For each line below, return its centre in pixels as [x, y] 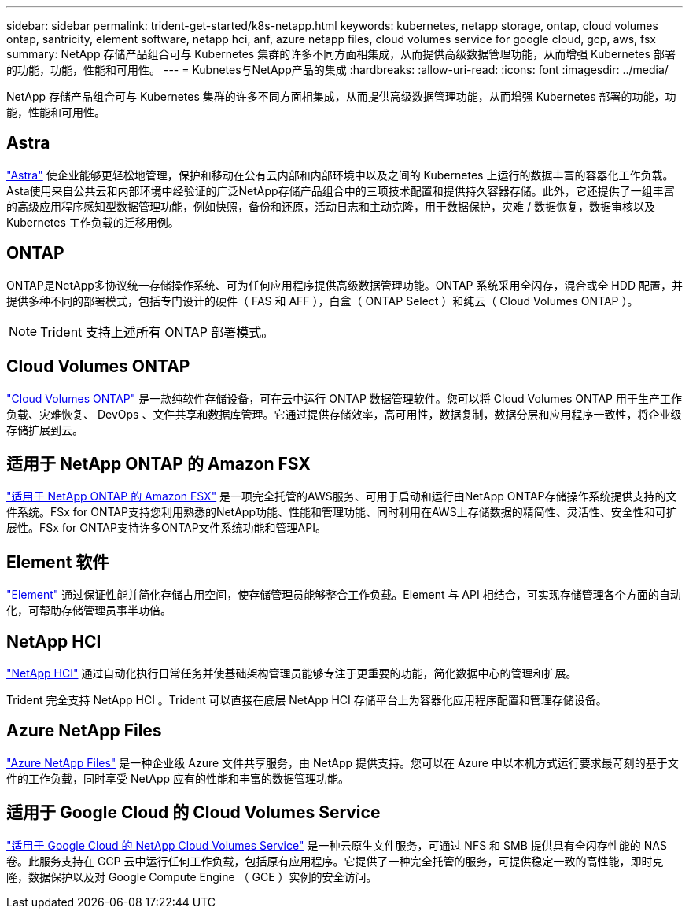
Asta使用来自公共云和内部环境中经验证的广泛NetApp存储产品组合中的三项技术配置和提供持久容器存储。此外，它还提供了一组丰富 [341, 190]
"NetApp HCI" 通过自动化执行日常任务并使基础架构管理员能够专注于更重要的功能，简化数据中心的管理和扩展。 [292, 673]
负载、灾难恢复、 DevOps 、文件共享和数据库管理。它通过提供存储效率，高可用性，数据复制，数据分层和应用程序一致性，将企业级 [344, 414]
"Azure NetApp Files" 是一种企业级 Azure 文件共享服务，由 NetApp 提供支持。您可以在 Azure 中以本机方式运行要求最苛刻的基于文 [343, 762]
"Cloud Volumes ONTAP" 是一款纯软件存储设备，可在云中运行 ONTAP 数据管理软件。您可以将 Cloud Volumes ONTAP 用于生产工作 [344, 398]
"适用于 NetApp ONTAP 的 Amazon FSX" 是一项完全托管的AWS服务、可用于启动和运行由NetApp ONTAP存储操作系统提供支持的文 [342, 496]
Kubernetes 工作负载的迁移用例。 [93, 222]
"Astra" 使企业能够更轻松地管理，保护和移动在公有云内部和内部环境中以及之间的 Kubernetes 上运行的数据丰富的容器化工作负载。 [340, 175]
